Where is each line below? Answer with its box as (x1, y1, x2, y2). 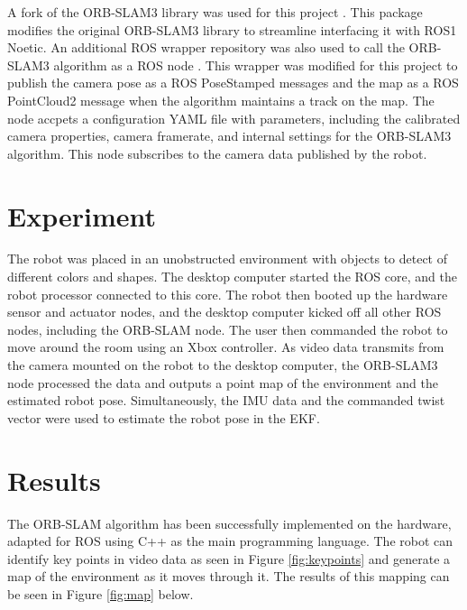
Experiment (7, 197, 157, 234)
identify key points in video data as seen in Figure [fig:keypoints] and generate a (7, 549, 451, 568)
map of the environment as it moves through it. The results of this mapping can (7, 567, 450, 586)
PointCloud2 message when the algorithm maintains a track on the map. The (7, 90, 435, 109)
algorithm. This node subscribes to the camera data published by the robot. (7, 143, 427, 162)
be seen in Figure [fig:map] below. (7, 584, 194, 603)
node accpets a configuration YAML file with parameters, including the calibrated (7, 108, 461, 127)
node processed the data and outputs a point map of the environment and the (7, 373, 438, 392)
